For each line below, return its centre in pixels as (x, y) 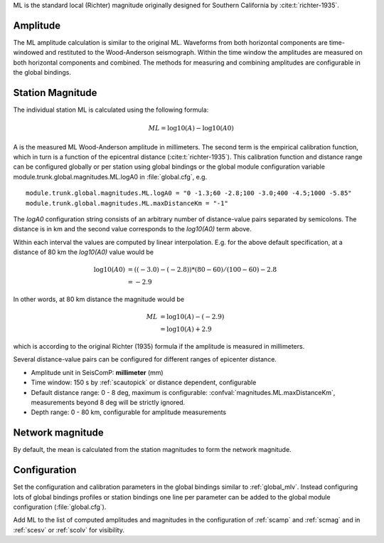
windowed (28, 53)
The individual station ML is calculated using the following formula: (111, 110)
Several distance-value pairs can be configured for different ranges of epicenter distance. (145, 359)
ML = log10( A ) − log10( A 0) (191, 128)
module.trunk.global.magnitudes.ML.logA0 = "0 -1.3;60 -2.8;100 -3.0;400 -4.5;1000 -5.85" (189, 193)
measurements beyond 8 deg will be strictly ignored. (108, 402)
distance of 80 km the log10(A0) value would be (84, 252)
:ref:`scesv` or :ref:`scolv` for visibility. (69, 529)
